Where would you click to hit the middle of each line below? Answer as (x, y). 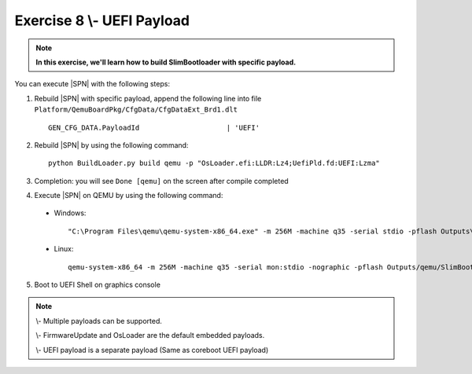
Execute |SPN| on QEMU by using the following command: (129, 196)
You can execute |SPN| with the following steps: (92, 84)
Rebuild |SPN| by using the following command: (111, 145)
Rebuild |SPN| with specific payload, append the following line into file (148, 98)
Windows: (70, 213)
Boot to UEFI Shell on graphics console (98, 285)
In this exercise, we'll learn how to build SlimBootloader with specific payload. (166, 62)
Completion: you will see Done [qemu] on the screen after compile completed (161, 181)
